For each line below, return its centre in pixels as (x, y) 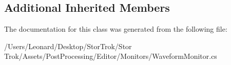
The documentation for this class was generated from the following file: (116, 29)
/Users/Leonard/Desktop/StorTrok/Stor (68, 46)
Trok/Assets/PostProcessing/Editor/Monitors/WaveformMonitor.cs (111, 56)
